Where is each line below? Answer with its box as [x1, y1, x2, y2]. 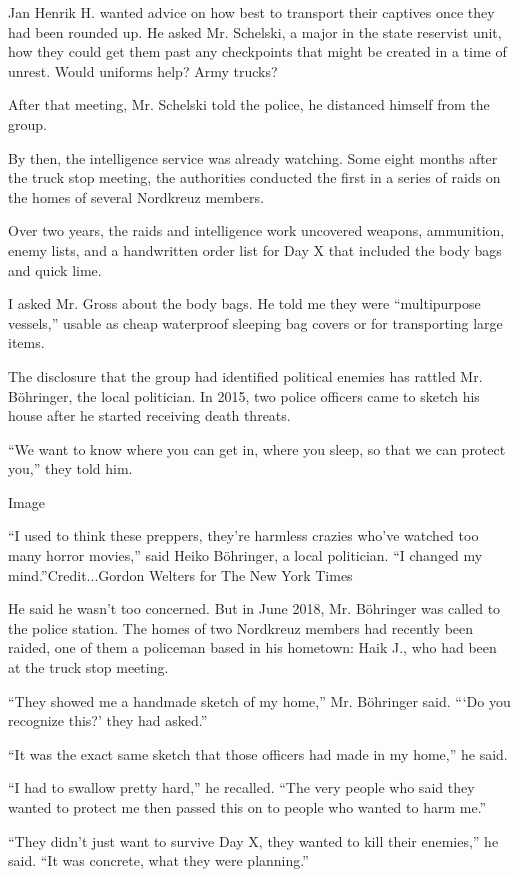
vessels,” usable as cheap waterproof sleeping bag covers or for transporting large [8, 312, 503, 333]
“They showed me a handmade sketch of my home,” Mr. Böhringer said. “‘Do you [8, 690, 511, 711]
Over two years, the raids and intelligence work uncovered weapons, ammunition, [8, 220, 505, 241]
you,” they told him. [8, 458, 133, 479]
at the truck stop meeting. [8, 657, 169, 678]
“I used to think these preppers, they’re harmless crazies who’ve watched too [8, 525, 479, 546]
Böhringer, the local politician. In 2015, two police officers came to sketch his [8, 385, 480, 406]
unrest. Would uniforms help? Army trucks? [8, 60, 278, 81]
